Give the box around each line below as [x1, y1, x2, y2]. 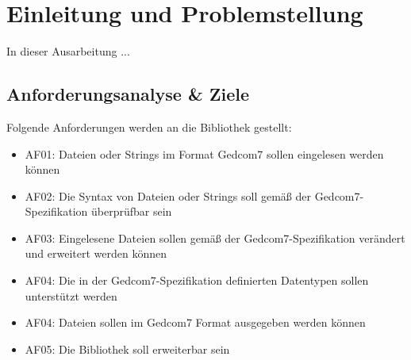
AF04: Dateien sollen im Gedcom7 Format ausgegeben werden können [25, 314, 366, 331]
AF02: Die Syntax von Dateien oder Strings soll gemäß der [25, 187, 311, 204]
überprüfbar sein [91, 203, 172, 220]
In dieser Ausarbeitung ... [6, 43, 130, 59]
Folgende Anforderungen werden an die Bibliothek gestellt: [6, 118, 292, 135]
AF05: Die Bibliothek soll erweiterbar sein [25, 340, 230, 357]
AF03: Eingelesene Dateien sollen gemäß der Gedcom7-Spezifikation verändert [25, 229, 405, 246]
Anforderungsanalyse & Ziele [6, 82, 250, 106]
